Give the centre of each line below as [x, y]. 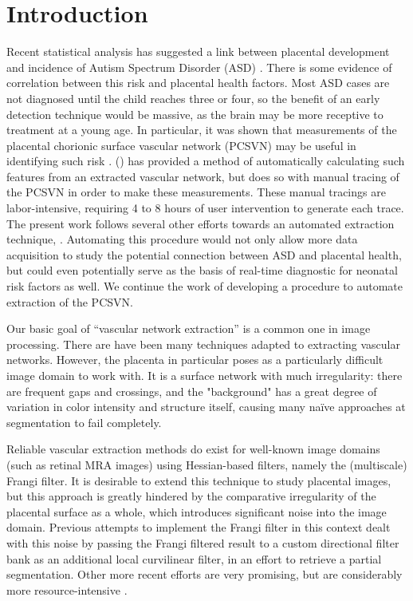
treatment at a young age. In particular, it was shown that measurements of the [202, 130]
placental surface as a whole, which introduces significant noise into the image [197, 511]
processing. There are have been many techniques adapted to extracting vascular [203, 344]
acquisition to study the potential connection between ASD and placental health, [204, 254]
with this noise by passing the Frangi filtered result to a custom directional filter [203, 542]
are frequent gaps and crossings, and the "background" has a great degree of [192, 391]
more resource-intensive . [67, 589]
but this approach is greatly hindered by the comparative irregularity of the [191, 496]
